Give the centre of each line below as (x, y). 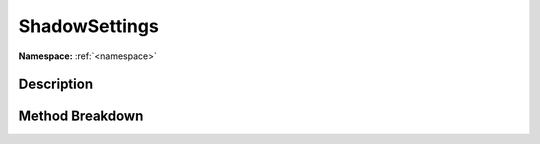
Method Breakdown (81, 116)
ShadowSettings (88, 26)
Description (56, 84)
